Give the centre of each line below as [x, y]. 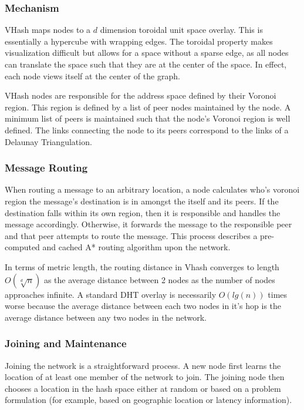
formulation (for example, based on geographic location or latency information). [148, 400]
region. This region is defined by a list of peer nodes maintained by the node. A [148, 107]
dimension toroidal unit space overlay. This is [181, 30]
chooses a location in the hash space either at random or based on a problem [143, 388]
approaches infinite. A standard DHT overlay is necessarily [111, 294]
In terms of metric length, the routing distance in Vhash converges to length [142, 266]
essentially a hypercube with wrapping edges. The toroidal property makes [139, 41]
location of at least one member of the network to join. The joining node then [145, 377]
